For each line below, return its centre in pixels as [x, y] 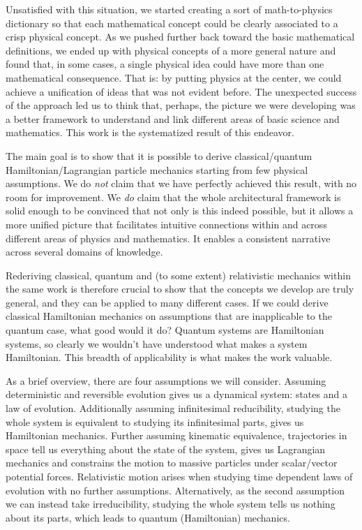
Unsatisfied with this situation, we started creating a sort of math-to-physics [169, 9]
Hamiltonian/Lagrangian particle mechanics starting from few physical [157, 169]
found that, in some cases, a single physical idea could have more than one [165, 64]
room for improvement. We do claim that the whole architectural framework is [173, 197]
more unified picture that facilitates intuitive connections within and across [166, 224]
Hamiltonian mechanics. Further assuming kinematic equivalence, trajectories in [176, 435]
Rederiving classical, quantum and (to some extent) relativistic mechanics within [178, 275]
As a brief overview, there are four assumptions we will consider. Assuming [166, 380]
